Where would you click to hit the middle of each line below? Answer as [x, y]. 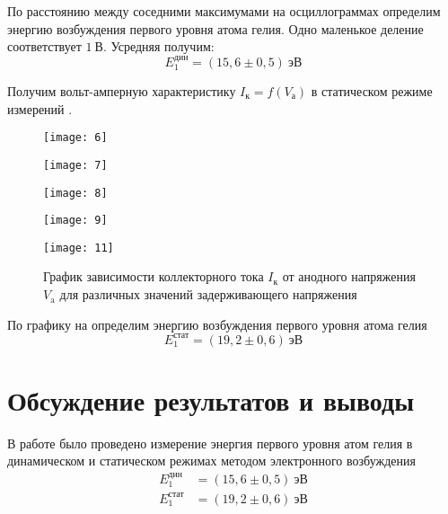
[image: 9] [75, 221]
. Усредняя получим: [158, 46]
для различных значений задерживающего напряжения [208, 294]
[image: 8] [75, 193]
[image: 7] [75, 165]
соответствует [44, 46]
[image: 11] [79, 248]
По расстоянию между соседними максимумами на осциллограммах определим [224, 11]
